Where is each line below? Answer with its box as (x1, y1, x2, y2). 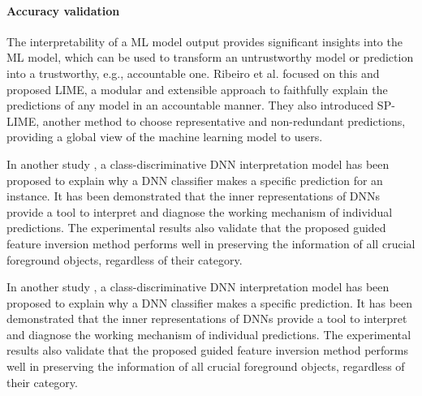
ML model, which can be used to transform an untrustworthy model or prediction (6, 49, 414, 66)
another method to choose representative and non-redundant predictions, (42, 112, 406, 129)
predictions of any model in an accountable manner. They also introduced (6, 97, 374, 114)
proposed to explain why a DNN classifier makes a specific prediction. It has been (6, 294, 413, 311)
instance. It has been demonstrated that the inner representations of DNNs (6, 187, 381, 204)
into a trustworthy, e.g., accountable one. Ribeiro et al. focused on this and (6, 64, 380, 81)
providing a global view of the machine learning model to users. (6, 128, 323, 145)
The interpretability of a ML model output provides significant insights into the (6, 32, 403, 49)
